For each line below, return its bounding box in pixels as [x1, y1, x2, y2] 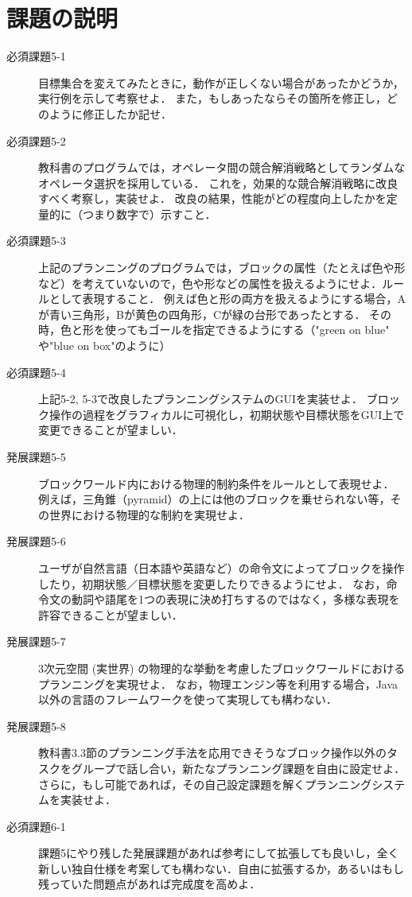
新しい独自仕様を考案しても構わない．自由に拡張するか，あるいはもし [38, 860, 405, 876]
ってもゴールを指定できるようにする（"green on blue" [115, 321, 390, 338]
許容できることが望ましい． [38, 606, 183, 623]
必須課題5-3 [6, 232, 66, 249]
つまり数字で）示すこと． [82, 205, 216, 222]
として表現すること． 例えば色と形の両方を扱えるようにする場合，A [49, 290, 406, 307]
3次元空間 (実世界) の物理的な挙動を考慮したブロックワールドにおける [38, 659, 406, 676]
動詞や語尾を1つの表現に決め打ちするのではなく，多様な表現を [71, 591, 400, 608]
